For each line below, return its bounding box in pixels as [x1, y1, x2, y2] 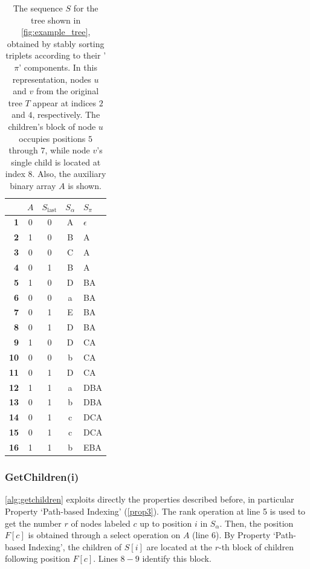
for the [73, 2, 98, 14]
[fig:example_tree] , [21, 25, 91, 38]
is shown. [68, 179, 102, 191]
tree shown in [31, 13, 81, 26]
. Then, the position [219, 516, 294, 529]
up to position [140, 516, 192, 529]
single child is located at [11, 155, 101, 168]
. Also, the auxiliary [32, 167, 106, 180]
